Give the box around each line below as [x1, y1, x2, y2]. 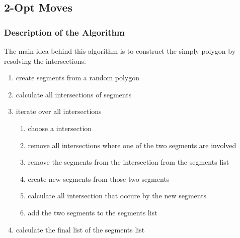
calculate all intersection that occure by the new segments [28, 190, 207, 201]
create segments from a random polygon [16, 72, 140, 83]
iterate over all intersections [16, 106, 102, 116]
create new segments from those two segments [28, 173, 170, 184]
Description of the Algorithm [4, 26, 125, 38]
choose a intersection [28, 123, 92, 133]
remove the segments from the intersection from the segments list [28, 157, 229, 167]
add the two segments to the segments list [28, 207, 157, 217]
